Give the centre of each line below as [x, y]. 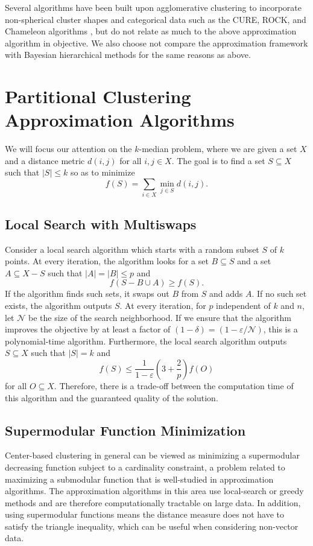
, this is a [280, 329]
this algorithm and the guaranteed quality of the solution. [112, 397]
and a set [254, 261]
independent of [243, 305]
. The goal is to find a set [218, 160]
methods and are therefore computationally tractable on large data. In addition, [153, 502]
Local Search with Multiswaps [101, 224]
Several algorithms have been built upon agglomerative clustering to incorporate [153, 7]
